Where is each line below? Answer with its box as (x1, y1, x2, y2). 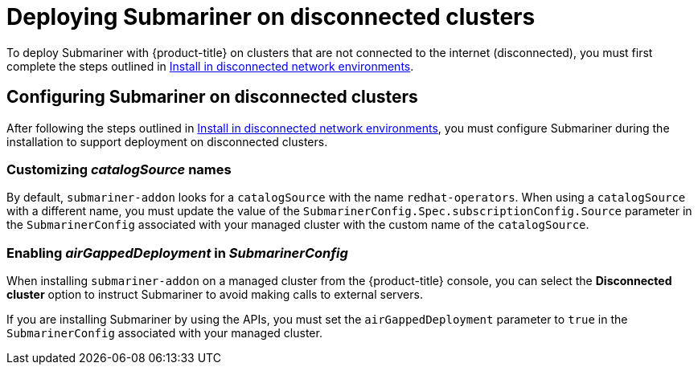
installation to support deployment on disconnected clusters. (6, 134, 328, 149)
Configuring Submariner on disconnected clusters (6, 87, 418, 108)
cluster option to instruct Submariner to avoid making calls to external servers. (6, 287, 423, 302)
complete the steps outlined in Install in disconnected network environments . (6, 59, 414, 73)
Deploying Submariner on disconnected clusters (6, 3, 536, 31)
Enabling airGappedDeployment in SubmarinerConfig (6, 244, 348, 261)
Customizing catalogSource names (6, 161, 232, 177)
